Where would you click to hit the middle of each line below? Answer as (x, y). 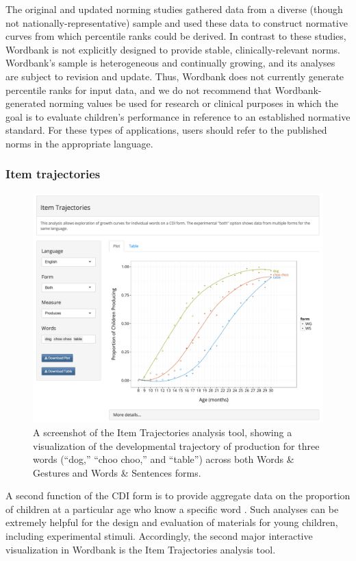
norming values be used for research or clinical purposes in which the (193, 103)
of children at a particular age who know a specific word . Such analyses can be (172, 509)
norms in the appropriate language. (79, 143)
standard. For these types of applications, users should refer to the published (166, 130)
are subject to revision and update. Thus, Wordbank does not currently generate (175, 76)
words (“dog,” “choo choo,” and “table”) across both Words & (164, 459)
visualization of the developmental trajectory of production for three (176, 445)
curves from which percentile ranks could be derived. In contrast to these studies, (176, 36)
